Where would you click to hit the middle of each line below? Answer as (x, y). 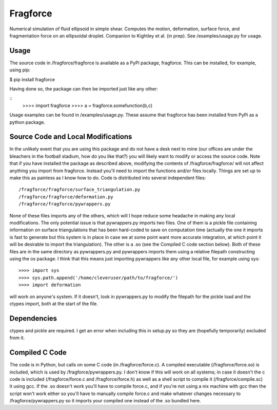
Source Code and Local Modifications (71, 137)
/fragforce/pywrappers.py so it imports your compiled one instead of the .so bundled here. (105, 401)
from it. (17, 338)
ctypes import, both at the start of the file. (54, 304)
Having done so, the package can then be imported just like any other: (84, 89)
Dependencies (33, 318)
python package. (27, 122)
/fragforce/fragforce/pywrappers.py (65, 204)
